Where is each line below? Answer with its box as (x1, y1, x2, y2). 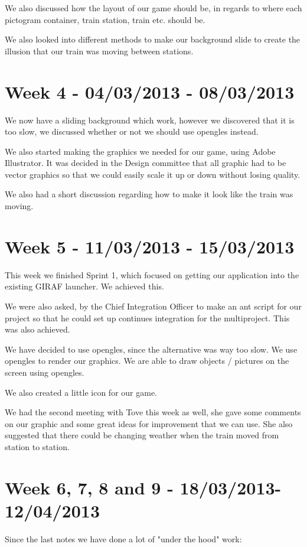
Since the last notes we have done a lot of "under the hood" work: (5, 532, 242, 545)
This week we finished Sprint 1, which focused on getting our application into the (5, 268, 299, 281)
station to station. (5, 440, 70, 452)
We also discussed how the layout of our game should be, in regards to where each (5, 2, 302, 14)
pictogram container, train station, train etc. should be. (5, 13, 205, 25)
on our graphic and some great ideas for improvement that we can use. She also (5, 417, 293, 429)
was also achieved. (5, 323, 70, 336)
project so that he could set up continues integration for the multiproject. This (5, 311, 290, 324)
